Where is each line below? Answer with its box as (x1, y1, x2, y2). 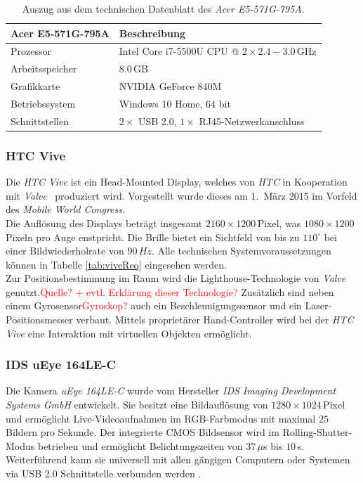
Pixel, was (257, 215, 301, 230)
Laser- (305, 298, 332, 313)
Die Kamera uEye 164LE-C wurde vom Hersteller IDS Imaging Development (6, 383, 336, 398)
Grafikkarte (11, 79, 60, 94)
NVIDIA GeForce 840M (119, 79, 222, 94)
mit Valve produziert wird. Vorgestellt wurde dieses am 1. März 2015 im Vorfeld (6, 188, 357, 202)
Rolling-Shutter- (282, 425, 352, 439)
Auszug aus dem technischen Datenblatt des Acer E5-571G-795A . (22, 1, 305, 15)
